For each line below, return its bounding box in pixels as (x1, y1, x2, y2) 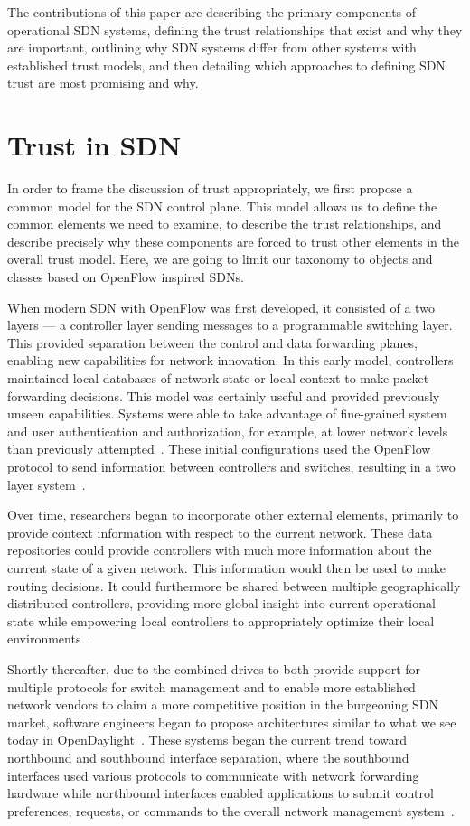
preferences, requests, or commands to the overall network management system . (7, 801, 455, 820)
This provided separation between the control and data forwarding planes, (7, 333, 418, 352)
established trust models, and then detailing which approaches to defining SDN (7, 55, 446, 74)
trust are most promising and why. (7, 73, 199, 92)
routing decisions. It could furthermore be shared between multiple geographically (7, 576, 461, 595)
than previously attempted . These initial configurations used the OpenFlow (7, 439, 431, 458)
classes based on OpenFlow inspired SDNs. (7, 268, 244, 286)
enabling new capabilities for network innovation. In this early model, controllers (7, 351, 454, 370)
